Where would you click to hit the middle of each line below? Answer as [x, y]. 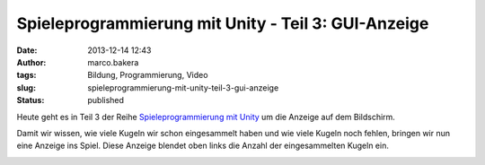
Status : [31, 100]
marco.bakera [113, 62]
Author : [31, 62]
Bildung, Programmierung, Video [148, 75]
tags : [26, 75]
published [106, 100]
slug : [26, 87]
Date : [27, 50]
